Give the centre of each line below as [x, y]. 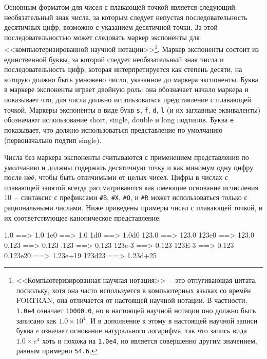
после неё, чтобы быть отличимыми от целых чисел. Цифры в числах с [116, 177]
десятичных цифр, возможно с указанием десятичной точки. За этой [111, 27]
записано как [36, 320]
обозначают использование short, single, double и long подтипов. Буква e [119, 120]
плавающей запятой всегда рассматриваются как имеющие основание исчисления [131, 187]
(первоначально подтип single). [53, 140]
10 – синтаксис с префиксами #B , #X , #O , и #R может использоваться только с [126, 197]
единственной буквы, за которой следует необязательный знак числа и [114, 59]
